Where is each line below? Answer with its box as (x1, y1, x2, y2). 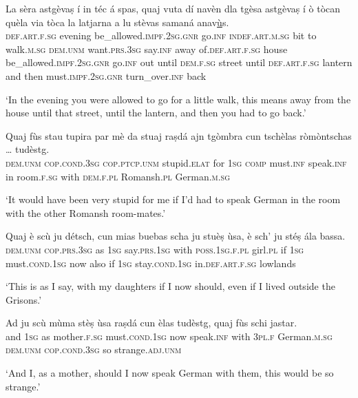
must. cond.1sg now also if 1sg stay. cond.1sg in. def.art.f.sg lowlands (6, 255, 296, 270)
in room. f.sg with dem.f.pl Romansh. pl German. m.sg (6, 169, 231, 183)
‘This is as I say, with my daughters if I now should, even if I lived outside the (6, 279, 335, 293)
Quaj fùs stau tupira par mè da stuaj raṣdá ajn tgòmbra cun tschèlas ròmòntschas (6, 128, 352, 143)
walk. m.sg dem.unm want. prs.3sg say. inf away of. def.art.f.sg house (6, 41, 288, 56)
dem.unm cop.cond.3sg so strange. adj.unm (6, 342, 182, 357)
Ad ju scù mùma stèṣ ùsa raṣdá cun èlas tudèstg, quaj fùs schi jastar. (6, 315, 297, 330)
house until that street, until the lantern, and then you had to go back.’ (6, 105, 306, 120)
